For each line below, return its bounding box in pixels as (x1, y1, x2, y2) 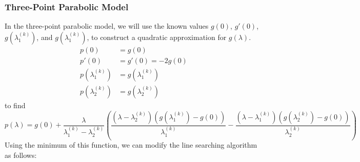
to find (5, 99, 26, 110)
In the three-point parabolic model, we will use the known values (5, 21, 209, 31)
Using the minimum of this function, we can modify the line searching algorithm (5, 139, 257, 150)
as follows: (5, 150, 37, 160)
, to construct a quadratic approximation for (87, 31, 227, 42)
